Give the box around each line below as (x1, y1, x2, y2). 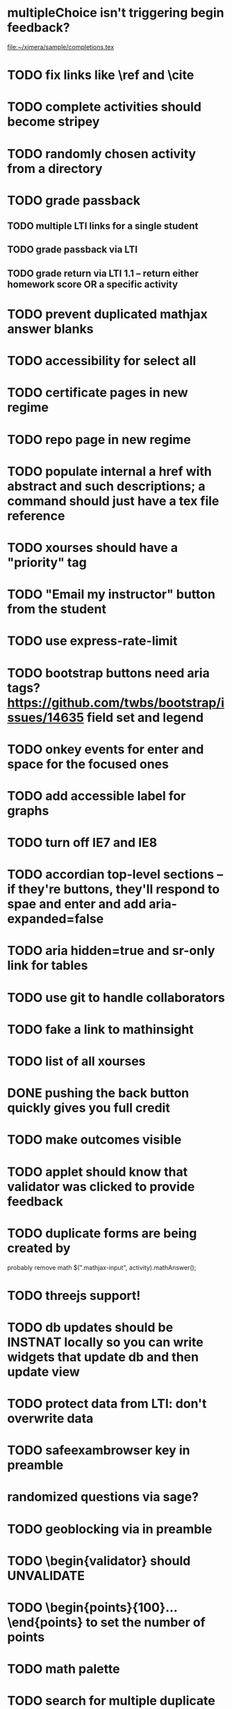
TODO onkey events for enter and (7, 741, 204, 757)
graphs (7, 803, 49, 818)
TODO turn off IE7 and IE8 (7, 835, 158, 851)
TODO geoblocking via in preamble (7, 1521, 213, 1537)
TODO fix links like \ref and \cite (7, 68, 194, 83)
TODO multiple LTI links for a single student (7, 220, 199, 232)
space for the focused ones (7, 756, 169, 772)
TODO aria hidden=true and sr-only (7, 943, 215, 959)
